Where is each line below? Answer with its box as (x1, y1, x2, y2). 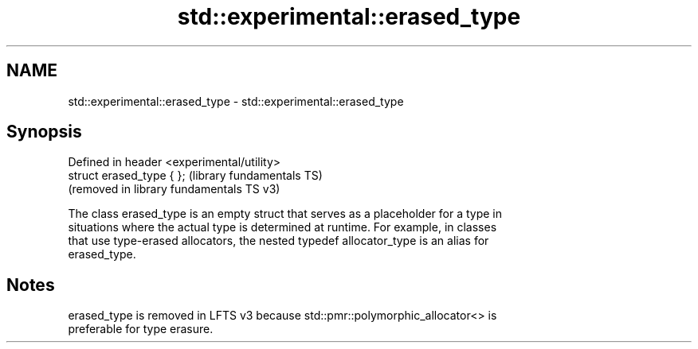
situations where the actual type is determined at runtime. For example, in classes (68, 220, 497, 235)
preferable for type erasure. (68, 322, 214, 336)
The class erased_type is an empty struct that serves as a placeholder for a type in (68, 207, 503, 221)
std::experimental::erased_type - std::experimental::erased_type (68, 94, 404, 108)
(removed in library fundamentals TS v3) (68, 182, 280, 196)
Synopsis (6, 122, 82, 142)
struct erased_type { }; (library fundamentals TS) (68, 169, 323, 183)
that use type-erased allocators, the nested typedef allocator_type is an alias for (68, 234, 489, 248)
